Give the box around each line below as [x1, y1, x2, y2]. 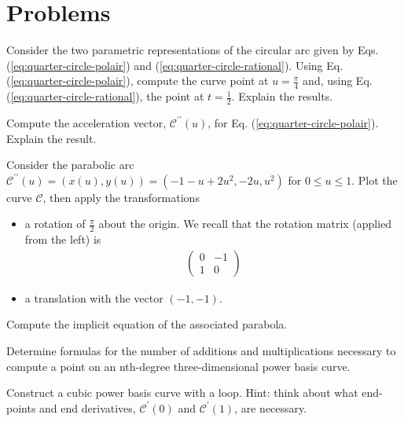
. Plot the [351, 171, 398, 188]
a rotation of [24, 215, 86, 232]
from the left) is [24, 231, 101, 248]
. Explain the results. [231, 88, 333, 105]
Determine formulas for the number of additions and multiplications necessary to [6, 342, 396, 358]
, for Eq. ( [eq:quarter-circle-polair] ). [208, 114, 379, 130]
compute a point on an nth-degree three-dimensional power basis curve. [6, 358, 351, 374]
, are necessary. [234, 399, 307, 416]
